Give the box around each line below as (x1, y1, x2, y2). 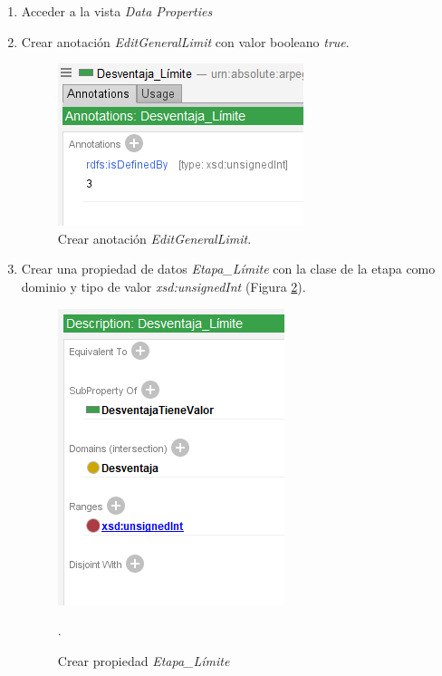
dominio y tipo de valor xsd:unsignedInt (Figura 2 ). (21, 276, 306, 295)
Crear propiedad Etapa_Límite (57, 651, 230, 670)
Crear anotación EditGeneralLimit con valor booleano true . (21, 32, 350, 51)
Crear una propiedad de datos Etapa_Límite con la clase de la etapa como (21, 259, 436, 278)
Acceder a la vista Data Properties (21, 2, 213, 20)
